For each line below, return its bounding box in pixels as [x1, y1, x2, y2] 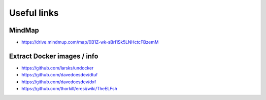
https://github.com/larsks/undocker [21, 65, 94, 71]
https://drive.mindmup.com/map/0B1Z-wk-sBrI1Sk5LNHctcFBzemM [21, 39, 159, 45]
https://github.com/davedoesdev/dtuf [21, 72, 98, 78]
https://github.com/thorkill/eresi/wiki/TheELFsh [21, 86, 118, 92]
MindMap [9, 26, 39, 34]
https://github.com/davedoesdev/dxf [21, 79, 96, 85]
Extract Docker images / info [9, 52, 99, 60]
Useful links [9, 7, 59, 18]
